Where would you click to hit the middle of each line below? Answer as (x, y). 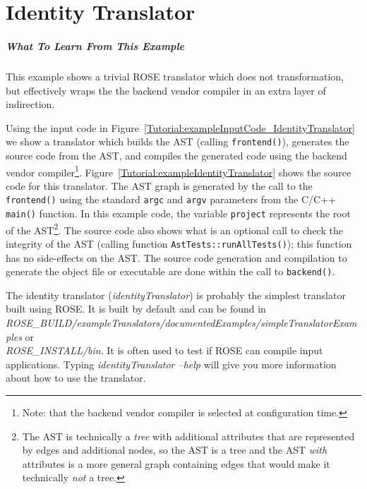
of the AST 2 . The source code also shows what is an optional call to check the (174, 229)
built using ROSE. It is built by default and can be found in (136, 309)
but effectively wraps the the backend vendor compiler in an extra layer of (166, 90)
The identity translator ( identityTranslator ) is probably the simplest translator (176, 295)
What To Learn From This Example (95, 46)
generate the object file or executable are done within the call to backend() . (170, 271)
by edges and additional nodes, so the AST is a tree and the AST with (175, 450)
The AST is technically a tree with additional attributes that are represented (188, 436)
